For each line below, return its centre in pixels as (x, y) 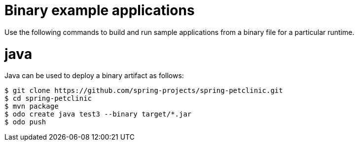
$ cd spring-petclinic (48, 99)
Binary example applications (100, 10)
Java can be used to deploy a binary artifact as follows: (94, 76)
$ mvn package (32, 106)
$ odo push (25, 122)
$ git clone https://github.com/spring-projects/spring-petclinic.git (144, 91)
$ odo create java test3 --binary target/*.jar (98, 114)
